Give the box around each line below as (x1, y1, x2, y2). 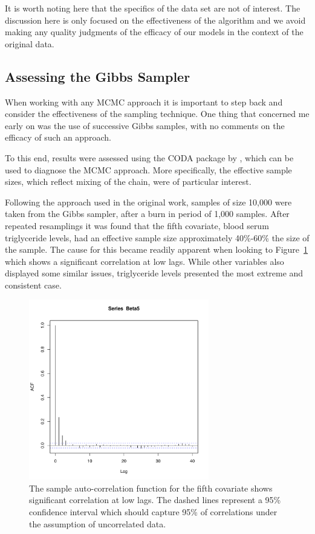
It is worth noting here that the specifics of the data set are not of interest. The (5, 2, 300, 14)
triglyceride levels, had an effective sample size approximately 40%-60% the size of (5, 231, 310, 244)
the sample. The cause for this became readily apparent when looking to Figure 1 (5, 243, 308, 256)
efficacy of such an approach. (5, 131, 111, 144)
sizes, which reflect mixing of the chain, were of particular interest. (5, 175, 252, 188)
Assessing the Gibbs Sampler (5, 67, 190, 85)
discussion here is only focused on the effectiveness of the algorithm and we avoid (5, 13, 306, 26)
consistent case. (5, 278, 62, 291)
